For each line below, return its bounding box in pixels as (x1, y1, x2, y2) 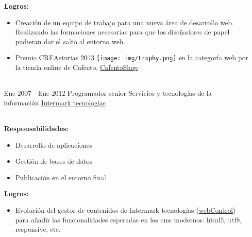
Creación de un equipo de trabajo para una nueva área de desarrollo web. (15, 17, 234, 27)
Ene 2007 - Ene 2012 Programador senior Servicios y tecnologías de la (4, 88, 212, 98)
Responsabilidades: (4, 123, 68, 133)
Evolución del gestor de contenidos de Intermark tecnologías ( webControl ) (15, 204, 236, 215)
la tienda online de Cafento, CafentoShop (15, 62, 138, 72)
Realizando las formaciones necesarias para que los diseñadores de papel (15, 27, 230, 37)
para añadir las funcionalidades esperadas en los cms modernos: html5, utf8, (15, 214, 242, 224)
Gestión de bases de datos (15, 156, 93, 166)
